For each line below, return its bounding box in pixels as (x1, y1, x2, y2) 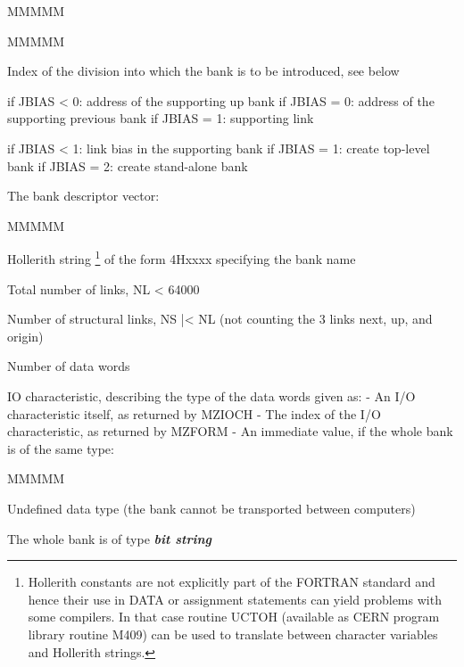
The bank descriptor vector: (7, 186, 160, 205)
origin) (7, 326, 44, 345)
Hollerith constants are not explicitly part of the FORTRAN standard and (28, 572, 435, 591)
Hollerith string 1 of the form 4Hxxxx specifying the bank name (7, 247, 356, 268)
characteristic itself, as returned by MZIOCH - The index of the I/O (7, 404, 381, 423)
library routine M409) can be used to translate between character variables (28, 624, 438, 643)
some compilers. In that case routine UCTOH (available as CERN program (28, 607, 440, 626)
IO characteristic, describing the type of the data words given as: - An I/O (7, 386, 416, 405)
